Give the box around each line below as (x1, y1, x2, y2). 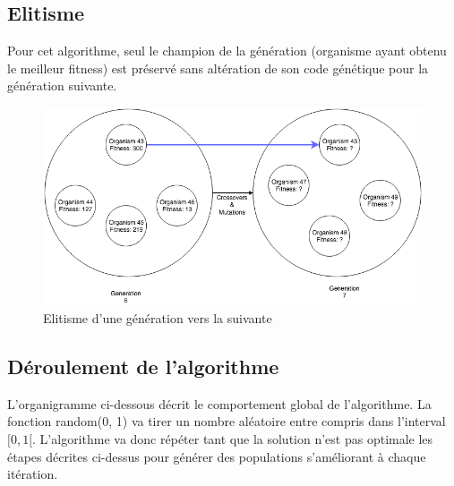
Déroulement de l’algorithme (7, 352, 279, 379)
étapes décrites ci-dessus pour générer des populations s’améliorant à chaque (7, 447, 426, 465)
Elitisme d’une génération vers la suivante (43, 308, 272, 327)
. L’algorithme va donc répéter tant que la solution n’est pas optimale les (32, 429, 433, 448)
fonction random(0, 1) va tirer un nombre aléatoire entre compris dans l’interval (7, 412, 446, 431)
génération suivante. (7, 76, 117, 95)
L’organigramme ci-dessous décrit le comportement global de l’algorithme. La (7, 394, 432, 413)
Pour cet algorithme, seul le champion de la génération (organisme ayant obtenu (7, 41, 447, 60)
